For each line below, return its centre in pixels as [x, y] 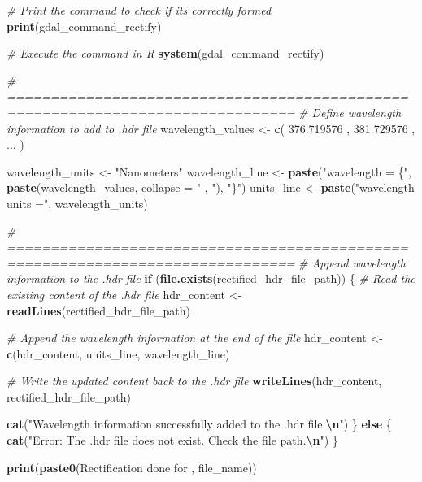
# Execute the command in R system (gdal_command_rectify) [165, 53]
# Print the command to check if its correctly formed [139, 10]
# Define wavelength [350, 112]
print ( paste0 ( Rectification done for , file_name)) [132, 467]
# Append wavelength [352, 262]
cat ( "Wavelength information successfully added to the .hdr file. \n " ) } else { [199, 424]
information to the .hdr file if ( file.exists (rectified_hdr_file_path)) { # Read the [211, 278]
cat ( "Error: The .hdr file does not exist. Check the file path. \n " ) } [172, 440]
